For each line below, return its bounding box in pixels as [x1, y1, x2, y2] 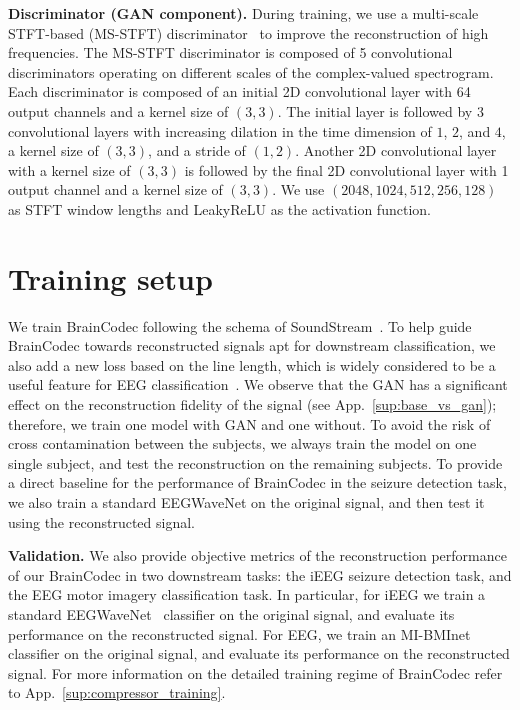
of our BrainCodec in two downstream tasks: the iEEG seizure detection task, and [8, 564, 512, 585]
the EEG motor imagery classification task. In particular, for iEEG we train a [8, 584, 486, 605]
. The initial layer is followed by [277, 100, 473, 121]
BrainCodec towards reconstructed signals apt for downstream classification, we [8, 335, 496, 356]
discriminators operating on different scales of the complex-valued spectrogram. [8, 61, 494, 82]
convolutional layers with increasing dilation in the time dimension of [8, 120, 432, 141]
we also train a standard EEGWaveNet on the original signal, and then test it [8, 492, 485, 512]
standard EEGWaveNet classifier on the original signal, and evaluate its [8, 603, 455, 624]
